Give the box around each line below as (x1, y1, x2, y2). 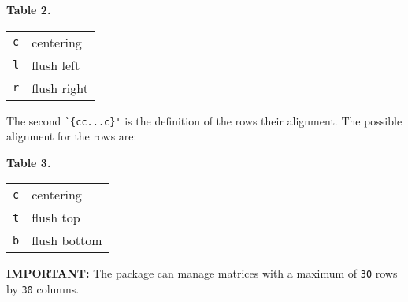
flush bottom (32, 231, 102, 250)
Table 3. (6, 154, 51, 170)
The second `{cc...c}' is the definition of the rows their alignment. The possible (6, 112, 402, 129)
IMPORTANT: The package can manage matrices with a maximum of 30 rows (6, 265, 398, 281)
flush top (32, 208, 80, 227)
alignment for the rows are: (6, 128, 137, 144)
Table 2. (6, 2, 51, 17)
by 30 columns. (6, 281, 80, 297)
